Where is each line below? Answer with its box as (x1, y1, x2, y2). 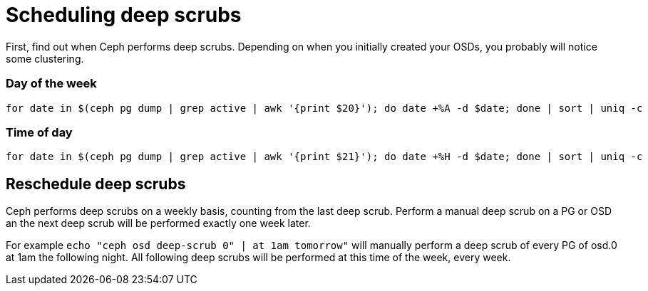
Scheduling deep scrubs (6, 3, 242, 27)
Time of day (6, 125, 73, 139)
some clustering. (6, 52, 84, 65)
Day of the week (6, 76, 97, 91)
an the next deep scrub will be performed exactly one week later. (6, 217, 311, 230)
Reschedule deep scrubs (6, 174, 186, 193)
